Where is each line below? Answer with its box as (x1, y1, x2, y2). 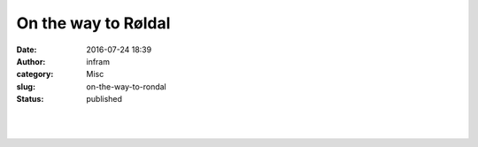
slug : (16, 81, 35, 92)
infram (86, 56, 111, 66)
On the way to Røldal (16, 13, 171, 33)
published (86, 94, 123, 104)
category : (16, 69, 54, 80)
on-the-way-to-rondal (86, 81, 167, 92)
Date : (16, 44, 37, 55)
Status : (16, 94, 44, 104)
